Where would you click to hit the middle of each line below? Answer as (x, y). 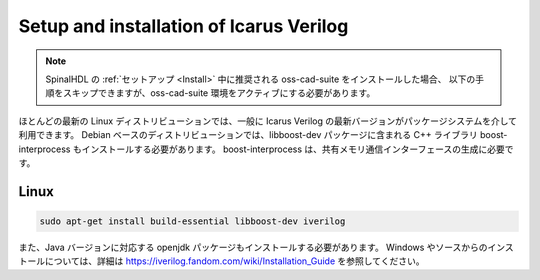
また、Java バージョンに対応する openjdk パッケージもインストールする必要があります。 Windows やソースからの (253, 247)
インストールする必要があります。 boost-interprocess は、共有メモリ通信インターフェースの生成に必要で (297, 149)
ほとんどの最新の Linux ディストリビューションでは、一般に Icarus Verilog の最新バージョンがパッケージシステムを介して (268, 121)
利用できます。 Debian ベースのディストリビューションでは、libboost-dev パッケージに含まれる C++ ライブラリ (248, 135)
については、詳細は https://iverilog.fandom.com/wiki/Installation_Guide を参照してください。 (234, 261)
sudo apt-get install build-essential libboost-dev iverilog (192, 221)
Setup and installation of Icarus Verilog (183, 26)
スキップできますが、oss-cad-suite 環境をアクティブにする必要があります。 (219, 93)
